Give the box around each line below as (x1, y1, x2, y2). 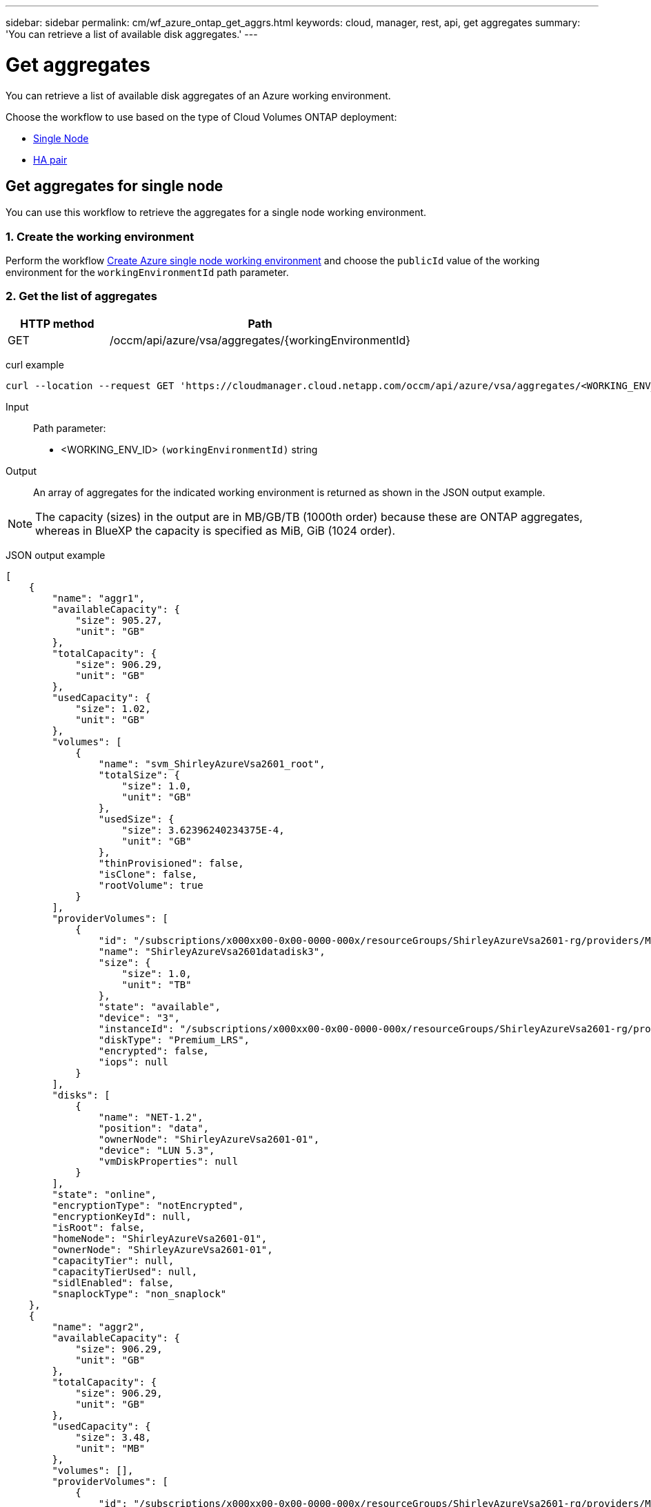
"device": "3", (98, 1012, 180, 1023)
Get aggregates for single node (6, 177, 223, 195)
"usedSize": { (98, 813, 174, 825)
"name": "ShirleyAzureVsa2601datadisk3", (98, 945, 325, 957)
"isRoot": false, (52, 1221, 146, 1233)
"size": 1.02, (75, 702, 151, 714)
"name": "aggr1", (52, 592, 146, 604)
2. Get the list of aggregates (6, 289, 157, 304)
